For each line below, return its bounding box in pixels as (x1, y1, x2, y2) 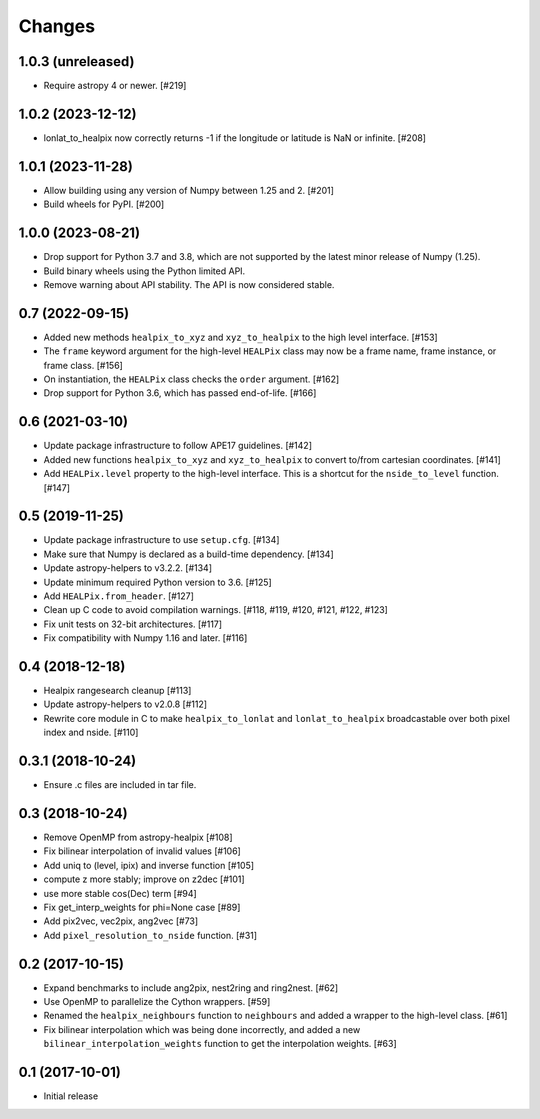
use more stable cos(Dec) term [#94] (43, 887, 197, 899)
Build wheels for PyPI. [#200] (43, 198, 165, 210)
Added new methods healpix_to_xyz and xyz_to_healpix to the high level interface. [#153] (43, 331, 439, 343)
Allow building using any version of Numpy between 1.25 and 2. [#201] (43, 184, 335, 196)
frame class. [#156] (43, 359, 124, 371)
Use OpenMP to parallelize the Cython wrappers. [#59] (43, 996, 271, 1008)
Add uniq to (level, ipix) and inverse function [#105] (43, 859, 255, 871)
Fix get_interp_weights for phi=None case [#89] (43, 901, 241, 913)
